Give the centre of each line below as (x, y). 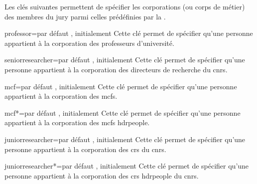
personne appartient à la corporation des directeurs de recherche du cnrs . (116, 69)
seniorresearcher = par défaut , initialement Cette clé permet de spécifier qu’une (125, 60)
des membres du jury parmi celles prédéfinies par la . (85, 16)
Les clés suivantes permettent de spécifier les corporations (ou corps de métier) (125, 6)
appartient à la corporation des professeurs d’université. (89, 43)
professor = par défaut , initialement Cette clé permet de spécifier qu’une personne (129, 33)
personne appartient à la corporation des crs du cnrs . (85, 149)
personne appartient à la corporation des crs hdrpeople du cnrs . (102, 175)
